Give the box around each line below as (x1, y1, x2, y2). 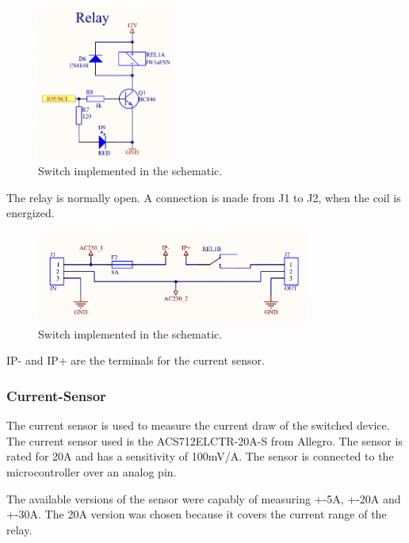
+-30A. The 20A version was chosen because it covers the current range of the (6, 506, 387, 522)
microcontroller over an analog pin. (6, 464, 177, 480)
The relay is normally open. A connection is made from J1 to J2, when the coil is (6, 189, 401, 205)
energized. (6, 205, 55, 221)
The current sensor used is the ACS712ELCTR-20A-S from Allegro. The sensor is (6, 432, 403, 449)
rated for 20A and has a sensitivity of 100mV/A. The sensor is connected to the (6, 448, 394, 465)
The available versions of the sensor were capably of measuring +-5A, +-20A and (6, 490, 401, 507)
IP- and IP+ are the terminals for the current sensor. (6, 352, 265, 369)
